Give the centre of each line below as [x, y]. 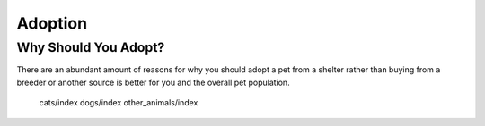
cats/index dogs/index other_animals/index [119, 103]
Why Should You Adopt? [91, 47]
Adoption [52, 23]
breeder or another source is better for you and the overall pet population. [154, 82]
